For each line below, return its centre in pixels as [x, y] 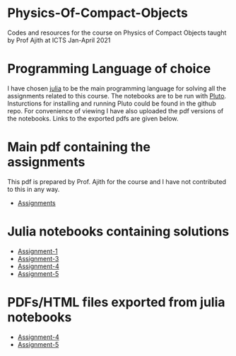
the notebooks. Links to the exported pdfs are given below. [93, 118]
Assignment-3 [38, 258]
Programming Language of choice [109, 69]
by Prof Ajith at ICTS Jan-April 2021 [59, 40]
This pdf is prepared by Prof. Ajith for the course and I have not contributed [117, 181]
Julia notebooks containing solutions [118, 231]
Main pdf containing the [79, 147]
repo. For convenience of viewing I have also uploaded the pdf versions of [116, 110]
